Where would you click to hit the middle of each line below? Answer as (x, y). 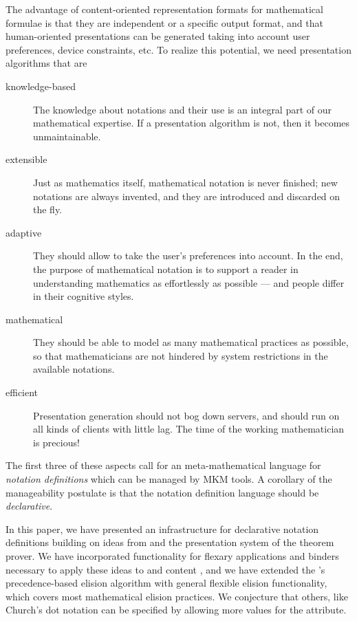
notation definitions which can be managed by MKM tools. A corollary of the (169, 479)
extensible (26, 159)
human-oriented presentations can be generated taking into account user (158, 36)
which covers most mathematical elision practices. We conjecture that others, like (177, 596)
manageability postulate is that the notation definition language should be (162, 492)
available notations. (74, 369)
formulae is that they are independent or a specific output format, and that (164, 22)
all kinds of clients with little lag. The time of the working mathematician (189, 429)
